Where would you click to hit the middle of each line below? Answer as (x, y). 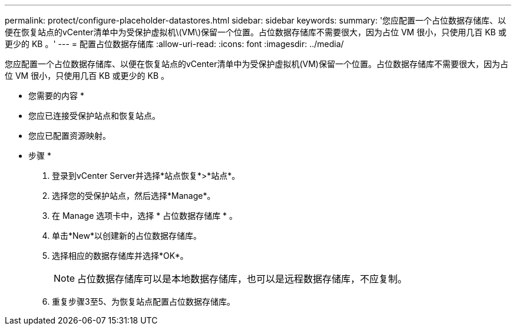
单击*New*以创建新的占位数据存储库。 (127, 236)
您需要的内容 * (56, 96)
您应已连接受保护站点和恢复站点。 (94, 116)
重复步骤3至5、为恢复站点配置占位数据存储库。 (143, 301)
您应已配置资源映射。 (70, 136)
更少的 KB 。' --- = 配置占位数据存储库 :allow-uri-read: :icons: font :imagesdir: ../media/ (174, 44)
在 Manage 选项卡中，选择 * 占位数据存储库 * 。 (145, 216)
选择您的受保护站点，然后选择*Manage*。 (134, 196)
